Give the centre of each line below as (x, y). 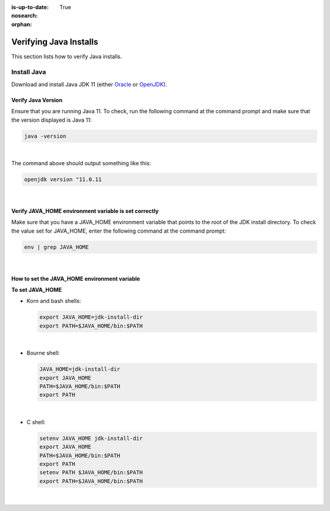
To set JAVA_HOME (37, 290)
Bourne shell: (43, 353)
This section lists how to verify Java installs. (67, 56)
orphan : (22, 24)
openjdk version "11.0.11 (63, 179)
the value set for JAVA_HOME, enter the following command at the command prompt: (119, 231)
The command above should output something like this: (81, 163)
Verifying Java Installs (55, 42)
